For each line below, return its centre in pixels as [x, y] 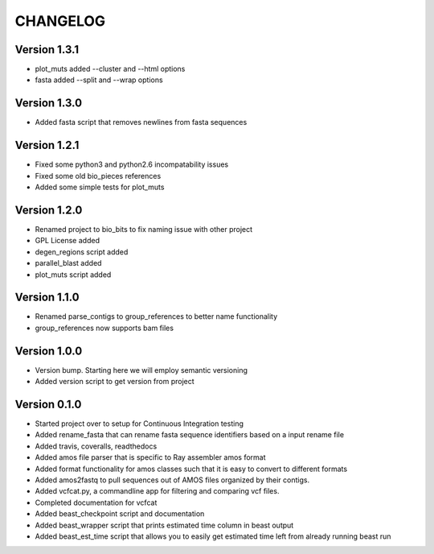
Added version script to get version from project [115, 382]
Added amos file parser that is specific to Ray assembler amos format [150, 457]
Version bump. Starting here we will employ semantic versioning [141, 370]
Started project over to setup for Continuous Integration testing [139, 424]
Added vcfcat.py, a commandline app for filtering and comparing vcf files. [157, 491]
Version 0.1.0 [48, 404]
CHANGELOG [60, 21]
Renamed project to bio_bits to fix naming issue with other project [144, 229]
